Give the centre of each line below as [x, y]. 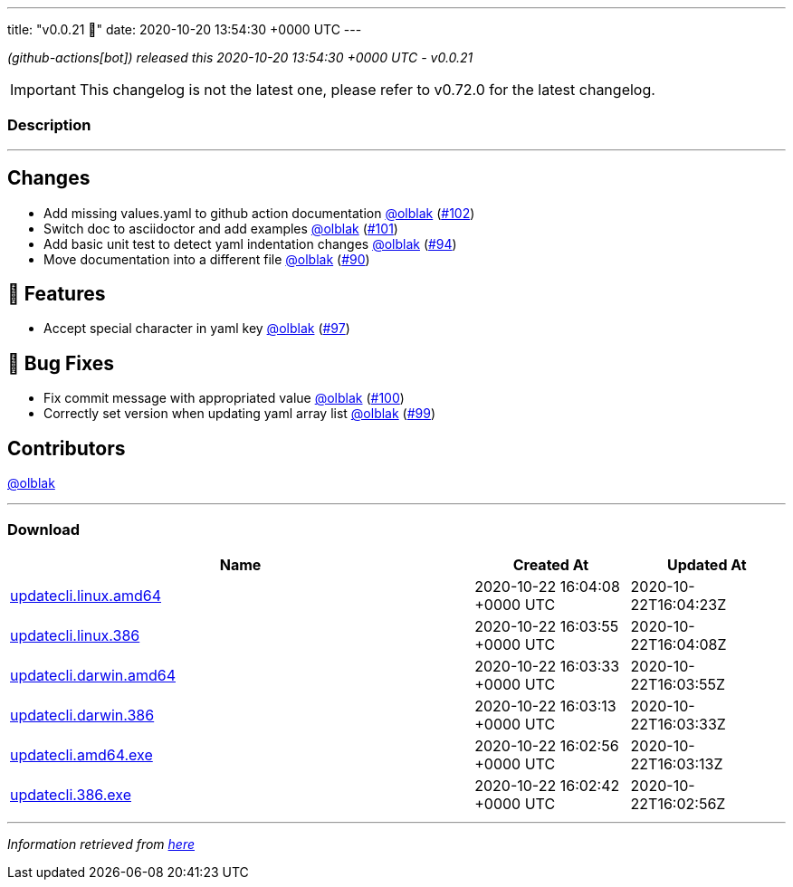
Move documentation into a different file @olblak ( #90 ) [207, 259]
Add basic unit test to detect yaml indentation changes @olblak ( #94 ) [250, 243]
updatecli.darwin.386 [82, 715]
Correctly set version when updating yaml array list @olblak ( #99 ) [240, 414]
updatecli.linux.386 [75, 635]
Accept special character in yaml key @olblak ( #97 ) [197, 329]
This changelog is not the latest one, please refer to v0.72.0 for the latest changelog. [367, 90]
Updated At [707, 564]
